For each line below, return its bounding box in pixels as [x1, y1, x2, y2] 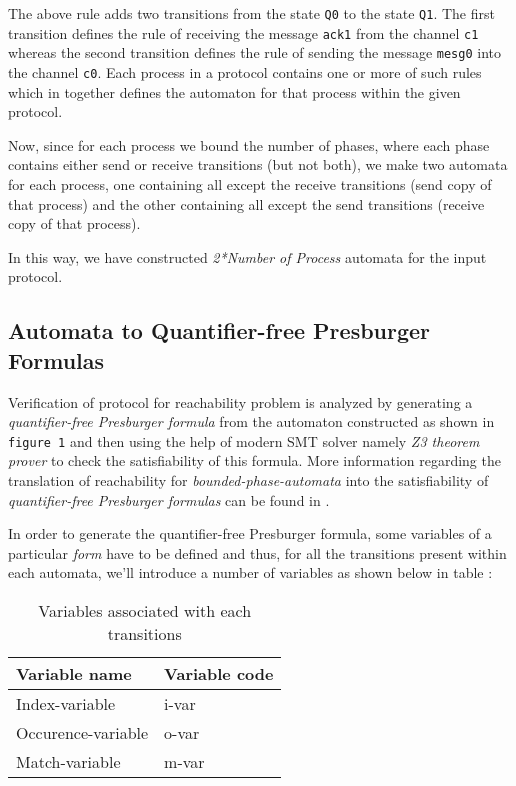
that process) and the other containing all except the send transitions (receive [8, 193, 485, 214]
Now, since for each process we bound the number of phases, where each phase [8, 134, 490, 155]
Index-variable [16, 691, 116, 715]
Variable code [164, 661, 274, 685]
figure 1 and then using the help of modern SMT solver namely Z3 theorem [8, 430, 480, 451]
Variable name [16, 661, 132, 685]
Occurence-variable [16, 720, 149, 744]
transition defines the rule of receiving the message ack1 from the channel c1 [8, 22, 479, 43]
